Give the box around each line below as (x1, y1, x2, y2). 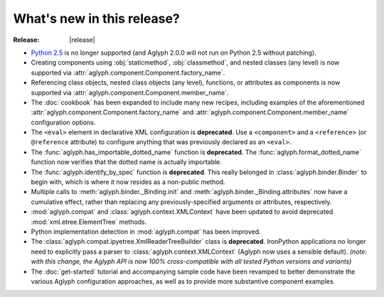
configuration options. (31, 118, 96, 126)
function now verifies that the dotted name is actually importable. (31, 158, 222, 166)
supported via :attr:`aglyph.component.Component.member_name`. (31, 88, 229, 97)
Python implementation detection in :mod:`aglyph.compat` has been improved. (31, 227, 261, 236)
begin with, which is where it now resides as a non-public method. (31, 178, 225, 186)
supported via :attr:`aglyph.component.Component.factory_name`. (31, 68, 225, 77)
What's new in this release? (13, 11, 181, 26)
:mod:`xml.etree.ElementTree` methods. (31, 217, 147, 226)
